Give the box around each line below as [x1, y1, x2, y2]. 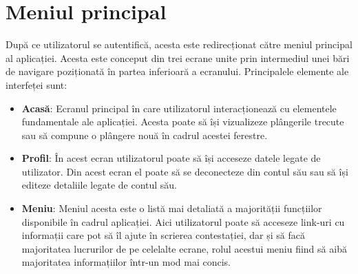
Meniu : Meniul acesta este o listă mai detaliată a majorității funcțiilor [21, 201, 322, 215]
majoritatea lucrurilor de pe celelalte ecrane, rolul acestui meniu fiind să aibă [21, 241, 347, 255]
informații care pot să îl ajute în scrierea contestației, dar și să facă [21, 228, 306, 242]
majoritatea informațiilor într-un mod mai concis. [21, 255, 231, 269]
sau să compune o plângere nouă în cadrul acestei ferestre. [21, 127, 268, 142]
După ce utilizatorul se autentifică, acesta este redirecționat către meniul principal [6, 37, 352, 52]
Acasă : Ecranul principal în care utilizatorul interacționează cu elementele [21, 101, 337, 115]
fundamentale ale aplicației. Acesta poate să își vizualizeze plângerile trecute [21, 114, 344, 129]
